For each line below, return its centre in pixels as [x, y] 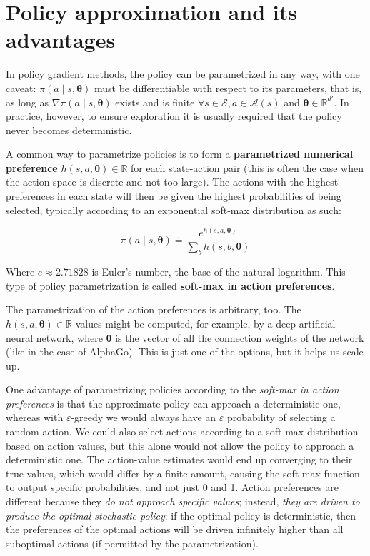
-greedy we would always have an [144, 417]
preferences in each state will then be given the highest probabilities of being [174, 196]
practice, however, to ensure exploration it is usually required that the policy [174, 116]
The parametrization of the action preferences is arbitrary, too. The [154, 309]
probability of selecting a [281, 417]
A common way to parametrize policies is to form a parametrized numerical [180, 154]
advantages [61, 40]
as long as [27, 102]
